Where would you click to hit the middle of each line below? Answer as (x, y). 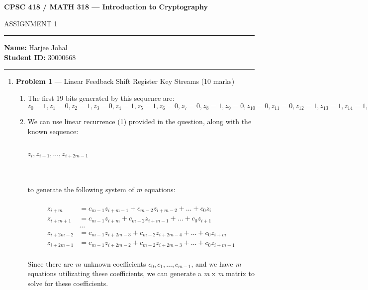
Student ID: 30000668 (40, 57)
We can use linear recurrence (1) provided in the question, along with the (139, 121)
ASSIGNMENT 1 (31, 23)
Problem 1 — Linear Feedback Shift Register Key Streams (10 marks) (125, 81)
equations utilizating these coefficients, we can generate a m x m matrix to (141, 273)
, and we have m (216, 263)
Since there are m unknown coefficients (87, 263)
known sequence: (53, 131)
